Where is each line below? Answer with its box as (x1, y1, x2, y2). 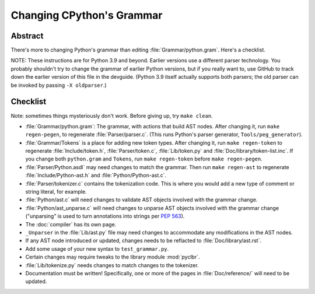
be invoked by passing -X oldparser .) (10, 82, 107, 89)
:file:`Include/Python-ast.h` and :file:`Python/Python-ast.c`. (25, 172, 167, 179)
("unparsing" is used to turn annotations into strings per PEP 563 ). (25, 213, 185, 220)
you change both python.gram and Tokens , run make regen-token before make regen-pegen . (25, 155, 262, 163)
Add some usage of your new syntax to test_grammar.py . (25, 245, 169, 252)
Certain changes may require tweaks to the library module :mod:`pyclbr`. (25, 254, 200, 261)
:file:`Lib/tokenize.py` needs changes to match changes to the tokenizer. (25, 261, 199, 268)
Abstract (10, 31, 44, 41)
